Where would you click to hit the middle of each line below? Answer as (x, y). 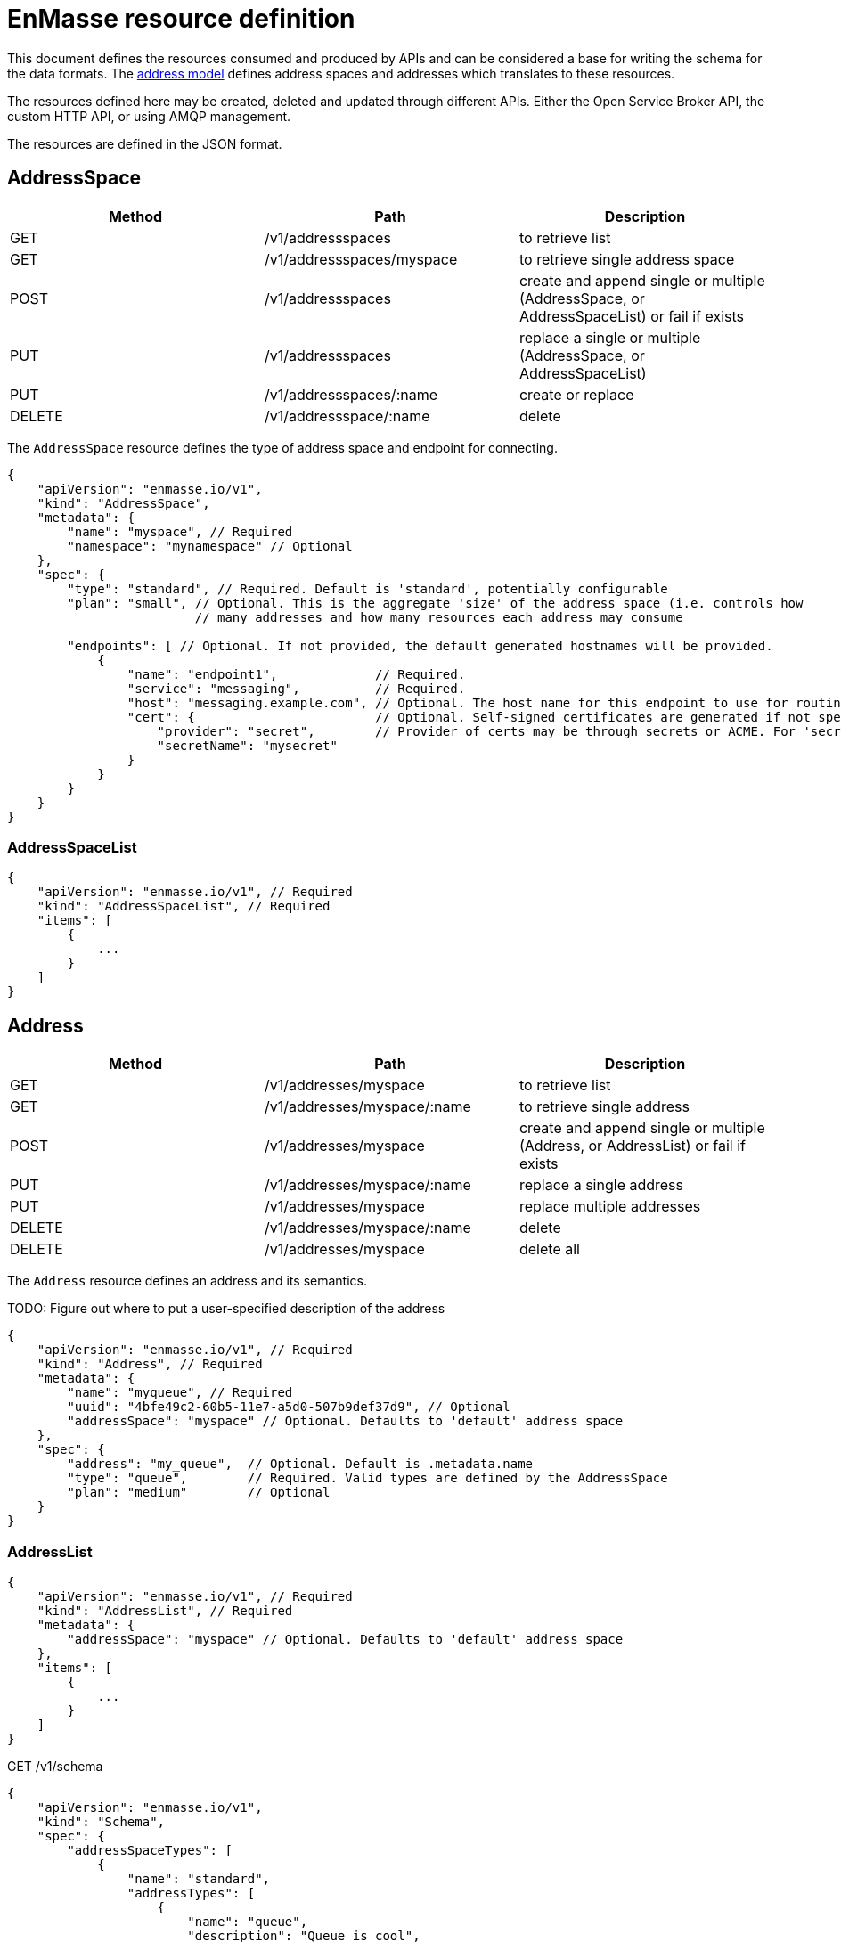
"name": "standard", (199, 1878)
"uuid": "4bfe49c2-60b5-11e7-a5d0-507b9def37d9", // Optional (289, 1407)
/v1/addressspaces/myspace (361, 259)
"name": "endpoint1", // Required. (296, 674)
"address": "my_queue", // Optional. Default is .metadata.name (300, 1464)
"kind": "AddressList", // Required (165, 1610)
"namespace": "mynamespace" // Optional (210, 546)
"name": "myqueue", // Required (180, 1393)
